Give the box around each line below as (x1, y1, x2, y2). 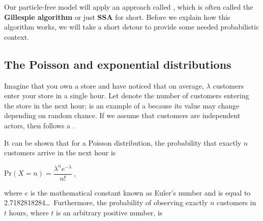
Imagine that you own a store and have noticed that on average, (4, 80, 204, 91)
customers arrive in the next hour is (4, 147, 116, 158)
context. (4, 31, 29, 42)
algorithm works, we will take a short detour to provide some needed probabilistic (4, 21, 259, 32)
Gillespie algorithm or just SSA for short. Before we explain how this (4, 11, 230, 22)
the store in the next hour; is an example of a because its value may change (4, 100, 240, 110)
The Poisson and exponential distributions (4, 56, 231, 72)
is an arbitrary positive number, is (56, 207, 163, 218)
